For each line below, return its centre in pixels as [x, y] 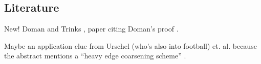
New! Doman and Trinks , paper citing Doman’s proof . [91, 29]
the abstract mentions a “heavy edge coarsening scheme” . [95, 56]
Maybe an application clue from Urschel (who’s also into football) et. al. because [130, 45]
